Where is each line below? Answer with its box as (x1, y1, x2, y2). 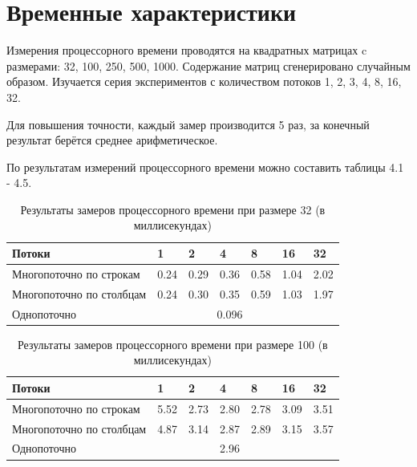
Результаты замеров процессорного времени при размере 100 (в (17, 335, 328, 352)
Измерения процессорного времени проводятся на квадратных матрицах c (6, 42, 367, 59)
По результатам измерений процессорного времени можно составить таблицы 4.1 (6, 158, 404, 175)
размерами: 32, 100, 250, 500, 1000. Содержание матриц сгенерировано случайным (6, 57, 411, 74)
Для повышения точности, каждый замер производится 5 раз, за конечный (6, 116, 370, 132)
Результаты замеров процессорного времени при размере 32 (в (20, 201, 326, 217)
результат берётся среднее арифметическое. (6, 132, 218, 148)
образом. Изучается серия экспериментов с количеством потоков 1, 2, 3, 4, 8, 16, (6, 73, 402, 90)
